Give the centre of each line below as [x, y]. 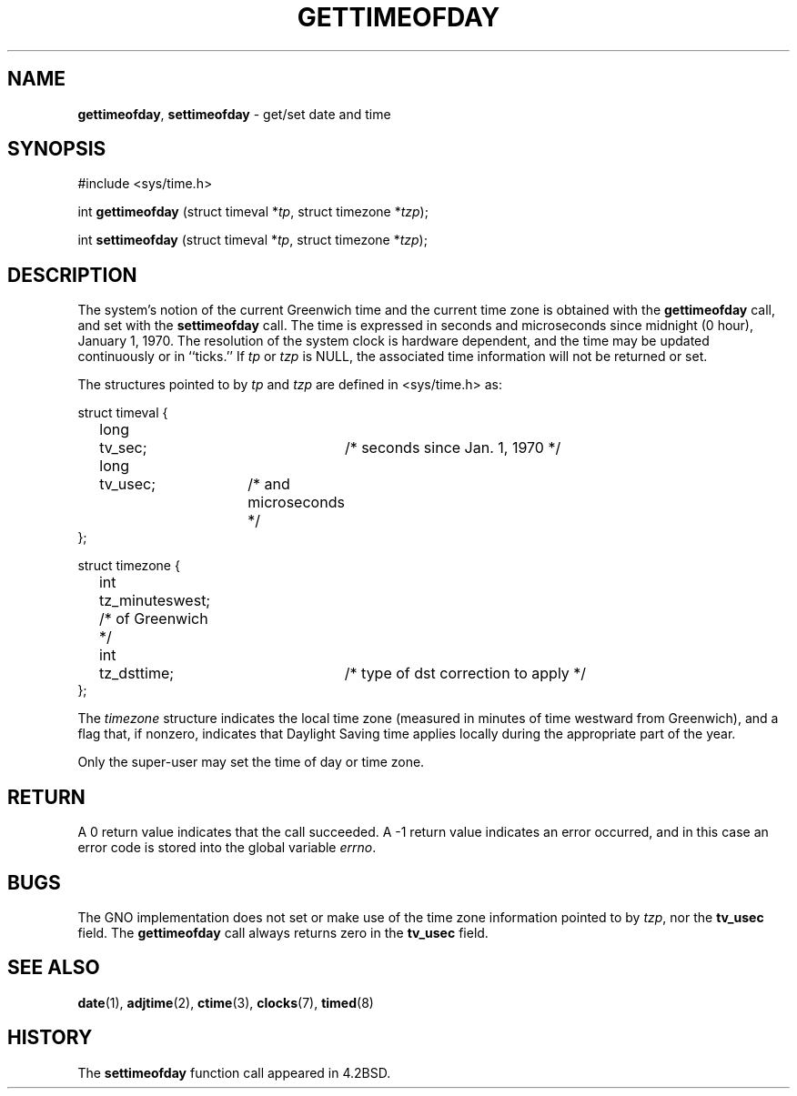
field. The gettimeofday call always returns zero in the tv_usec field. [283, 932]
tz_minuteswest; [155, 601]
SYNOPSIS [57, 149]
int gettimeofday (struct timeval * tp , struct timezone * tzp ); [253, 212]
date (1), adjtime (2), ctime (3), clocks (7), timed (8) [226, 1002]
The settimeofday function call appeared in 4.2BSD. [234, 1072]
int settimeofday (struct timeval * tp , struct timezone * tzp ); [252, 240]
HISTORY [50, 1038]
